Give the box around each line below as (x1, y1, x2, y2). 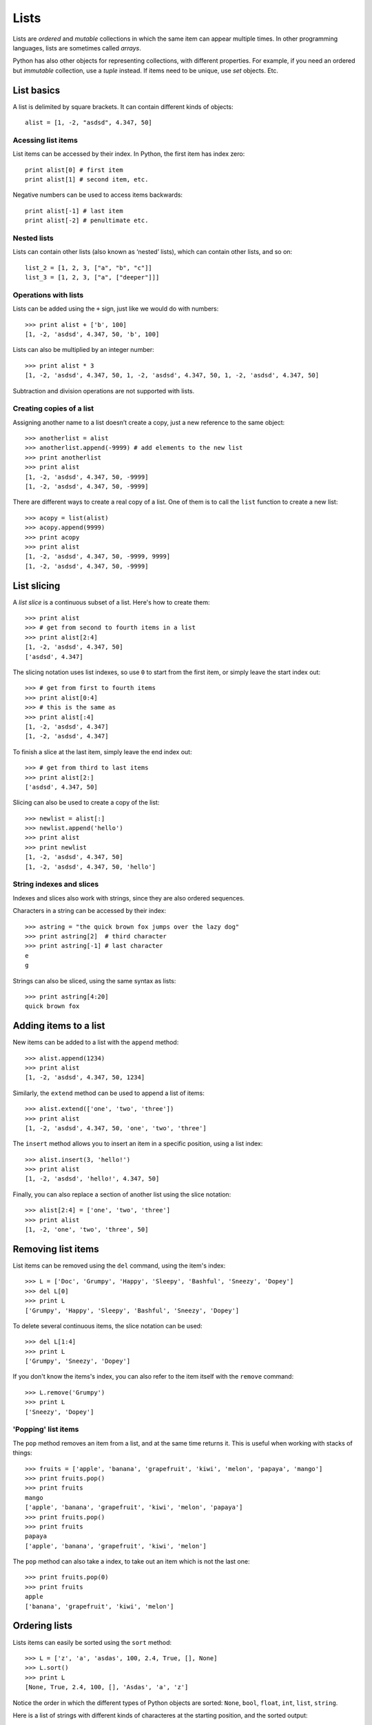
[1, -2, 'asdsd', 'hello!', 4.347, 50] (25, 1175, 160, 1183)
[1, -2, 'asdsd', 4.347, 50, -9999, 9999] (25, 553, 171, 560)
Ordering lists (12, 1620, 73, 1632)
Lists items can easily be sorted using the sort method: (12, 1638, 172, 1646)
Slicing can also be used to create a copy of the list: (12, 798, 160, 807)
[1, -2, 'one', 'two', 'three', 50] (25, 1225, 149, 1234)
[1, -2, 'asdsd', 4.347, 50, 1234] (25, 1074, 145, 1081)
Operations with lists (12, 290, 84, 299)
